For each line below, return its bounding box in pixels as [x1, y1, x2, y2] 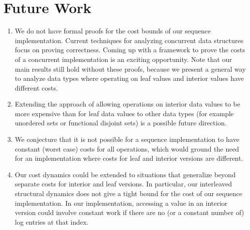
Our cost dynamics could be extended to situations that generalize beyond [15, 169, 236, 179]
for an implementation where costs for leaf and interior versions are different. [15, 153, 243, 163]
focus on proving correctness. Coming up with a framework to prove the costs [15, 45, 245, 55]
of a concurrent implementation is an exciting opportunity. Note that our [15, 54, 232, 64]
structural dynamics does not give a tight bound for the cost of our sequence [15, 188, 242, 199]
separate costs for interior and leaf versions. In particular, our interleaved [15, 179, 232, 189]
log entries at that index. [15, 216, 89, 227]
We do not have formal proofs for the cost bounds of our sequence [15, 26, 211, 36]
